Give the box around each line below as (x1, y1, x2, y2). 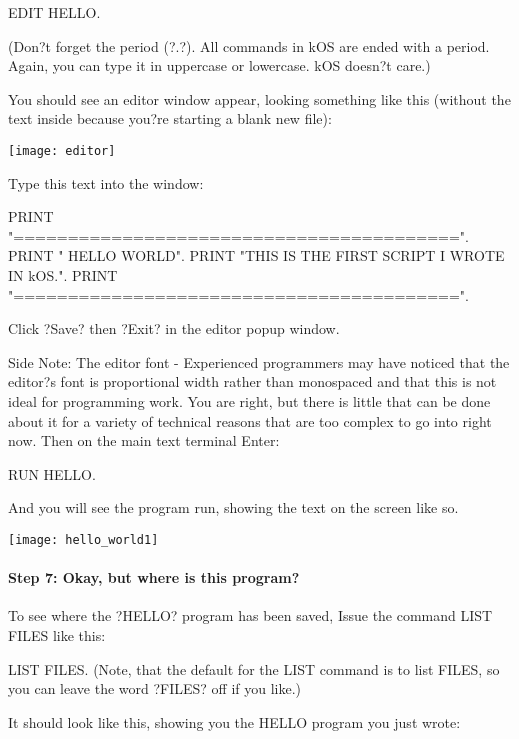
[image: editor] (8, 143, 116, 158)
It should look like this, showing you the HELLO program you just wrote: (8, 711, 461, 732)
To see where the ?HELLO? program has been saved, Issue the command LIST (8, 605, 493, 626)
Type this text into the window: (8, 172, 204, 193)
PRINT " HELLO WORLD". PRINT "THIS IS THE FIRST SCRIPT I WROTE (8, 245, 505, 266)
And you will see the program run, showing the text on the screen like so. (8, 497, 459, 518)
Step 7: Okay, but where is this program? (8, 567, 300, 588)
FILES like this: (8, 624, 106, 645)
